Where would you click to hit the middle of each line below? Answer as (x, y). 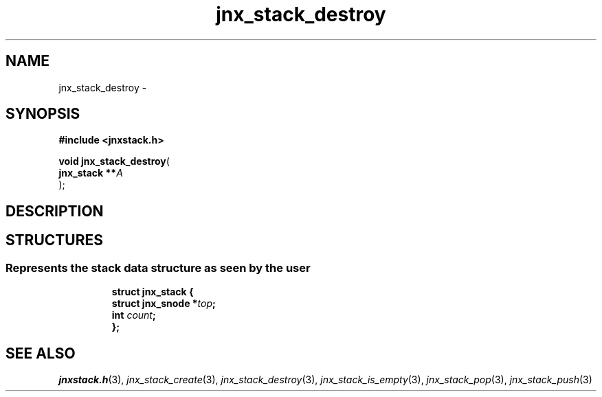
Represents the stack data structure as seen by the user (158, 268)
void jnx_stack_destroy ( (114, 161)
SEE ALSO (41, 353)
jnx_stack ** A (91, 173)
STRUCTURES (54, 240)
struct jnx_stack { (153, 292)
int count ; (134, 315)
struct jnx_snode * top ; (164, 304)
